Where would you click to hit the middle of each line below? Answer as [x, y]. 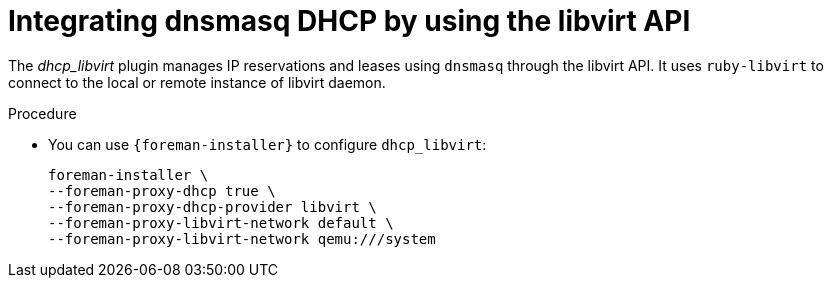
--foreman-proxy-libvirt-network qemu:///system [242, 238]
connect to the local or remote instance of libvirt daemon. [197, 82]
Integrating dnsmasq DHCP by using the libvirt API [349, 21]
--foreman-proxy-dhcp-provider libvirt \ [212, 206]
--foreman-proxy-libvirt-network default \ [221, 222]
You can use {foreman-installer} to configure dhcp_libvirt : [267, 144]
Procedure [42, 113]
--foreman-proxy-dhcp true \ [162, 190]
